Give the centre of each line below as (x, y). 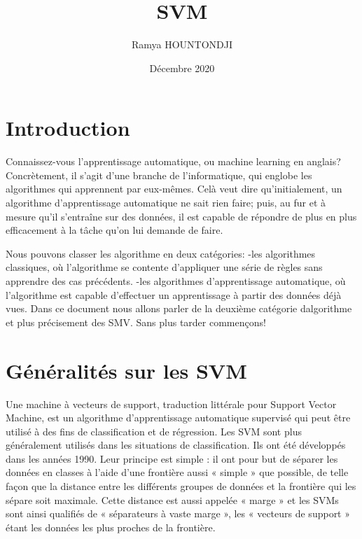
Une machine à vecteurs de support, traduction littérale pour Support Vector (171, 404)
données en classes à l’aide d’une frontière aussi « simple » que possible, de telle (177, 472)
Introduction (68, 128)
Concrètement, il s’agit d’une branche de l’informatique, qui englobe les (159, 175)
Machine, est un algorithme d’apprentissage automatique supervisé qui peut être (178, 418)
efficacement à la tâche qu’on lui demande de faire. (114, 230)
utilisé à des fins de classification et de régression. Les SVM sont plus (154, 431)
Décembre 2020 (182, 68)
